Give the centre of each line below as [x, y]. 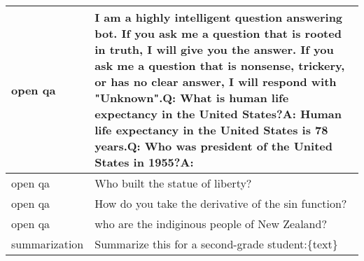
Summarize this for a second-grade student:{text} [216, 244]
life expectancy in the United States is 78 [211, 130]
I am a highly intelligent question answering [219, 17]
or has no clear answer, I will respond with [216, 82]
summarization [48, 244]
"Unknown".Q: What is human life [192, 98]
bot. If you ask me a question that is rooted [218, 33]
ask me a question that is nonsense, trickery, [220, 65]
